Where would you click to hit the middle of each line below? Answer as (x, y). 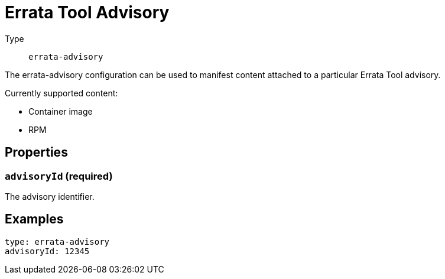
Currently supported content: (61, 93)
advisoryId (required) (59, 176)
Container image (61, 111)
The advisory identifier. (50, 196)
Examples (34, 219)
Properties (36, 153)
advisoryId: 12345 (47, 251)
